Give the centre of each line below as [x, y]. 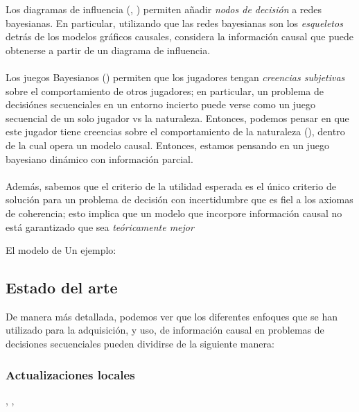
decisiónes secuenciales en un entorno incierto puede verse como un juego [160, 104]
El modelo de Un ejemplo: [61, 250]
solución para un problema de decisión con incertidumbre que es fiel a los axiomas [179, 199]
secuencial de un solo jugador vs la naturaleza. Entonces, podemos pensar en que [177, 118]
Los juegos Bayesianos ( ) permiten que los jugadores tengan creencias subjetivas [175, 77]
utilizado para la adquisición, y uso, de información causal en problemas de [165, 330]
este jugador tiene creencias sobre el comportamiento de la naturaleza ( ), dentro [175, 131]
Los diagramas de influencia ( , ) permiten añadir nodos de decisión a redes [164, 9]
